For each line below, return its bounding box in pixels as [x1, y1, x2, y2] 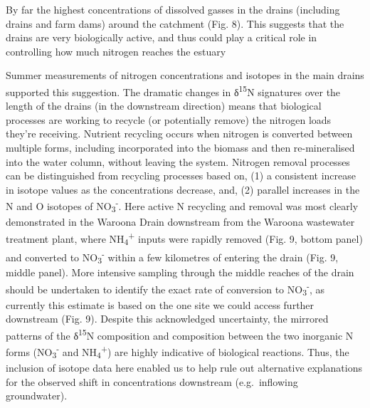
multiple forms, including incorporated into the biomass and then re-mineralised [6, 140, 355, 155]
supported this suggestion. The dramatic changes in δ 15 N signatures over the [6, 82, 341, 99]
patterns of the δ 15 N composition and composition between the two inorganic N [6, 325, 354, 342]
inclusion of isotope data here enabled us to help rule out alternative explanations [6, 360, 362, 375]
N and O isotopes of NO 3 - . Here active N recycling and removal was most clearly [6, 197, 359, 215]
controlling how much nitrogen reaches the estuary [6, 43, 226, 58]
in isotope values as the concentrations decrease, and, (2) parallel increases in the [6, 182, 360, 197]
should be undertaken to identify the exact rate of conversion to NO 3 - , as [6, 279, 324, 298]
